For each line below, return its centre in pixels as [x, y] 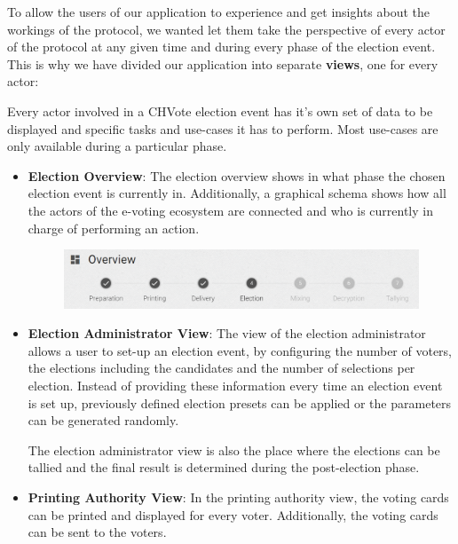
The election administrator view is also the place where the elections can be [234, 449]
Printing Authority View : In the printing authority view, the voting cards [238, 497]
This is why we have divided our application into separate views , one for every [223, 63]
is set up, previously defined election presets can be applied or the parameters [240, 402]
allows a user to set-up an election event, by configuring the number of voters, [240, 350]
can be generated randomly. [103, 420]
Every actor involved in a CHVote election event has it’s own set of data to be [220, 110]
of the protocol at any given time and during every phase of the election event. [221, 47]
